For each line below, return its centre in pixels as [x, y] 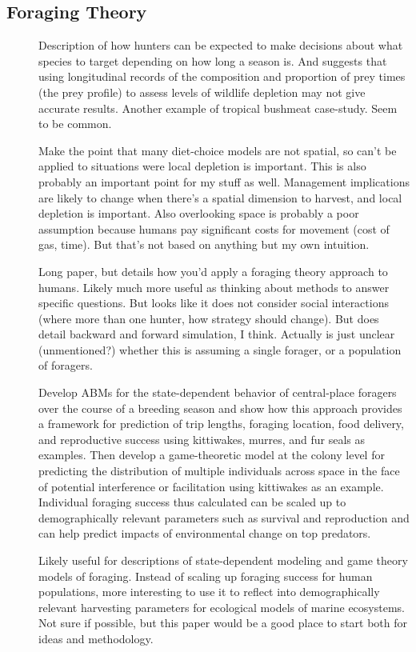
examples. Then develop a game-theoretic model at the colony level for [212, 455]
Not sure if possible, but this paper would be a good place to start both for [223, 623]
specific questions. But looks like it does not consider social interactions [214, 303]
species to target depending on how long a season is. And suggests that [213, 60]
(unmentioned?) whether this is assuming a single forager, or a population [220, 349]
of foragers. [66, 365]
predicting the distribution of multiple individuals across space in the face [219, 471]
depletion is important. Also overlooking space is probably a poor [199, 213]
